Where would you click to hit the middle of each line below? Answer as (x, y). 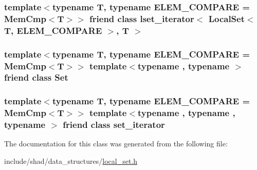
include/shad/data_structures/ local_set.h (71, 161)
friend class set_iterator (114, 125)
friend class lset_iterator (142, 18)
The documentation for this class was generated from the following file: (116, 144)
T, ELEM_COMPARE (53, 30)
